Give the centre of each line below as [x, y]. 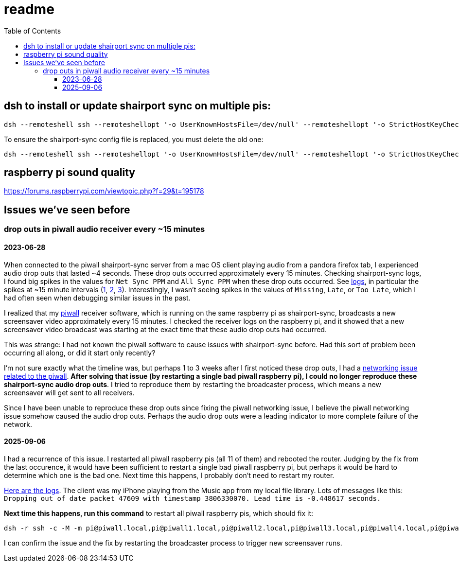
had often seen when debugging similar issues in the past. [97, 298]
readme [29, 9]
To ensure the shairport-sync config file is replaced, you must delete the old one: [134, 139]
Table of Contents [33, 31]
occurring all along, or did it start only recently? [80, 353]
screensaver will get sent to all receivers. [69, 392]
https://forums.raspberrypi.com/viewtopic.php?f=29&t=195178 [104, 191]
